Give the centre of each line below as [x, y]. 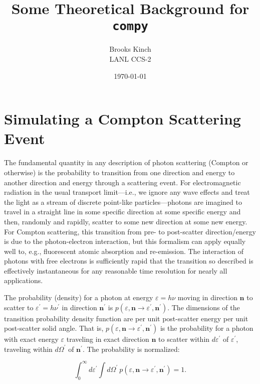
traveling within [28, 349]
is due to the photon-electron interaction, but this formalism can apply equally [125, 241]
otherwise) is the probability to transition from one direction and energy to [119, 172]
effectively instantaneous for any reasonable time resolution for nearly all [116, 270]
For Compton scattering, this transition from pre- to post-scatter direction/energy [130, 231]
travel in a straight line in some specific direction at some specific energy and [122, 212]
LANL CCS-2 [130, 59]
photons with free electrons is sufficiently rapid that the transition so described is [129, 261]
